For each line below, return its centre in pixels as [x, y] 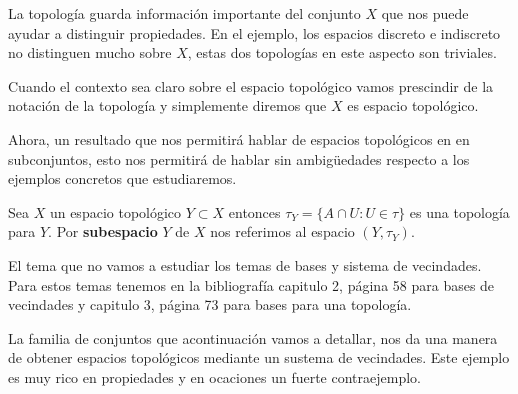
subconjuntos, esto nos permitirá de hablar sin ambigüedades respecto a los [239, 158]
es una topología [459, 211]
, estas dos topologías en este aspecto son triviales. [342, 52]
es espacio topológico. [413, 105]
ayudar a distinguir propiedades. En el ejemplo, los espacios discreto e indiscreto [254, 32]
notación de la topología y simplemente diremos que [167, 105]
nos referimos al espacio [282, 231]
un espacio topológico [115, 211]
